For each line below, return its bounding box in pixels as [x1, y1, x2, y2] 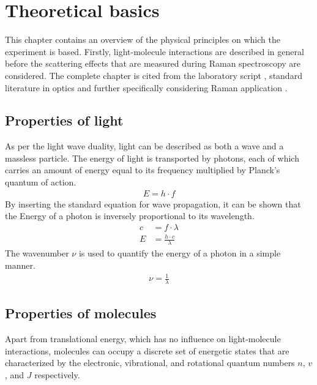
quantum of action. [5, 176, 76, 189]
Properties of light [5, 111, 124, 130]
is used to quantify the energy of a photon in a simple [78, 247, 281, 260]
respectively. [34, 368, 80, 381]
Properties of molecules [5, 304, 157, 323]
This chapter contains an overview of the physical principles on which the [5, 33, 280, 46]
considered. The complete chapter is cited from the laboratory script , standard [5, 69, 302, 81]
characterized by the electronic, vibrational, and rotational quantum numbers [5, 356, 295, 369]
